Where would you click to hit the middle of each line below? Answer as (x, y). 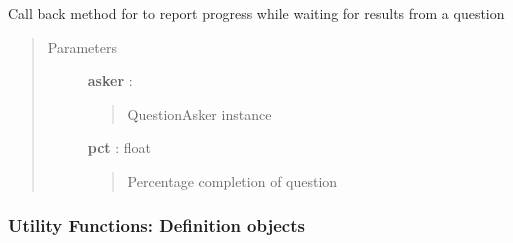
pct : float (119, 147)
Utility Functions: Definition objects (156, 225)
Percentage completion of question (232, 180)
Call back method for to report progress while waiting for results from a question (256, 13)
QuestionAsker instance (199, 113)
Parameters (82, 46)
